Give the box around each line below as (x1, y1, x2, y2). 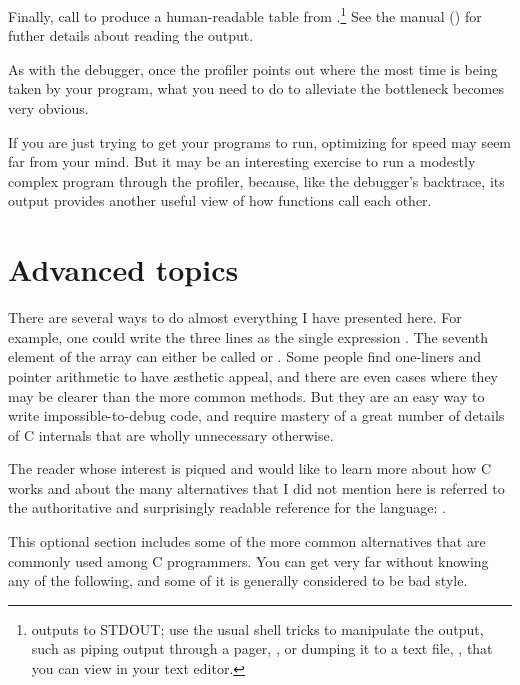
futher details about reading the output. (8, 25, 254, 46)
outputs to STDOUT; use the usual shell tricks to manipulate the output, (31, 618, 484, 639)
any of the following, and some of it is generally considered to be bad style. (8, 570, 468, 591)
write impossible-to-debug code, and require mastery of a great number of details (8, 405, 505, 426)
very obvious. (8, 98, 89, 119)
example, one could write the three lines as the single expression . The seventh (8, 326, 489, 347)
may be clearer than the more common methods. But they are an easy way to (8, 385, 485, 406)
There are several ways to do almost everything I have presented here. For (8, 307, 462, 328)
